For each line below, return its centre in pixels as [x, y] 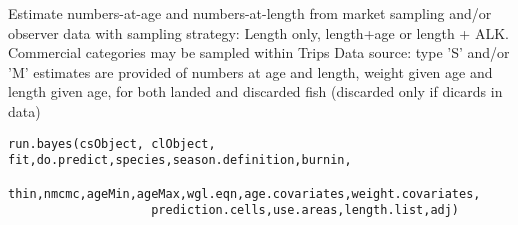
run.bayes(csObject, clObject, [112, 143]
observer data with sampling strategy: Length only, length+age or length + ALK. [258, 32]
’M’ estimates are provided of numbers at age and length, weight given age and [250, 71]
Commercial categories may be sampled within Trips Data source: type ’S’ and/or [259, 52]
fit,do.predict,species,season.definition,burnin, [180, 160]
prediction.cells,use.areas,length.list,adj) [305, 210]
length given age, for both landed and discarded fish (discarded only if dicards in [255, 91]
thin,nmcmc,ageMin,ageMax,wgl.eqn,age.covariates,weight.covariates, [244, 193]
